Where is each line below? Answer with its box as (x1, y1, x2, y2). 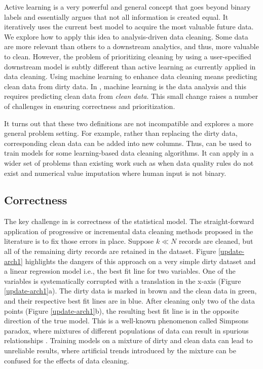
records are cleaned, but (178, 236, 253, 246)
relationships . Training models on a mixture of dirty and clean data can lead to (4, 335, 253, 346)
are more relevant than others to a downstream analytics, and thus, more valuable (4, 41, 259, 52)
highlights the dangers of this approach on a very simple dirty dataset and (25, 255, 256, 266)
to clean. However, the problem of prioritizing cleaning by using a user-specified (4, 51, 251, 61)
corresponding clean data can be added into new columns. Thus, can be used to (4, 137, 251, 148)
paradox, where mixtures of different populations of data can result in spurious (4, 325, 249, 336)
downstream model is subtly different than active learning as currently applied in (4, 61, 256, 71)
